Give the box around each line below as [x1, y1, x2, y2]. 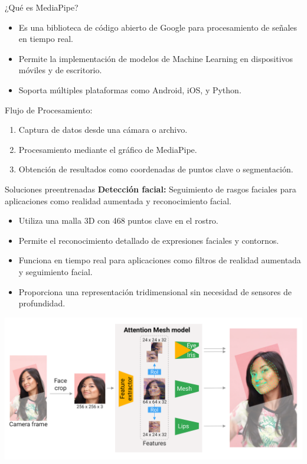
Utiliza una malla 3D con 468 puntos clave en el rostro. [18, 214, 218, 227]
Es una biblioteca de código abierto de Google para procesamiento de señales [18, 21, 298, 33]
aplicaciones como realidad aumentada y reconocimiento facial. [5, 194, 231, 207]
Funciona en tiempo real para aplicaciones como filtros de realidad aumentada [18, 254, 301, 266]
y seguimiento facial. [18, 265, 93, 277]
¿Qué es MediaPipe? [5, 1, 79, 13]
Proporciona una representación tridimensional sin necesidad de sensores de [18, 285, 292, 298]
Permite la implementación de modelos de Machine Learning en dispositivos [18, 52, 293, 64]
